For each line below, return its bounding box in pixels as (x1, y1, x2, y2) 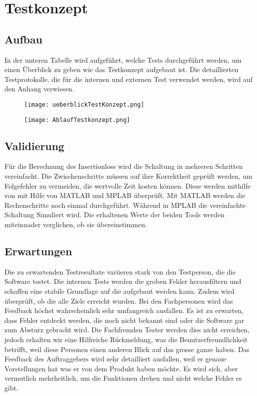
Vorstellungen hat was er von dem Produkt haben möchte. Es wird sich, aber (4, 363, 238, 373)
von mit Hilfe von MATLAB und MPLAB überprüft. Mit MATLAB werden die (4, 190, 246, 200)
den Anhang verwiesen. (4, 83, 74, 94)
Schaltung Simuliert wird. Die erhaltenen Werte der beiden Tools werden (4, 209, 224, 220)
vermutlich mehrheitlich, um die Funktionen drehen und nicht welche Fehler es (4, 373, 242, 383)
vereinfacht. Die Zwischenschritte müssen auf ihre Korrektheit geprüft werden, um (4, 171, 253, 181)
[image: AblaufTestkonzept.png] (24, 116, 130, 123)
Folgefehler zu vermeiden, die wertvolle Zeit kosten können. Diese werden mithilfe (4, 180, 251, 191)
